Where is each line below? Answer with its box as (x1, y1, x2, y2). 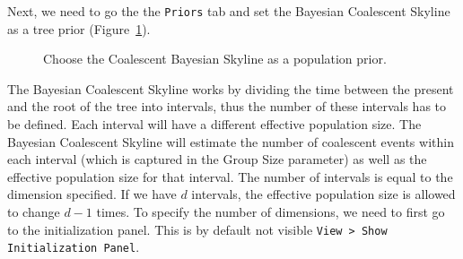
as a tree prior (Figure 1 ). (7, 19, 151, 38)
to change (7, 203, 60, 220)
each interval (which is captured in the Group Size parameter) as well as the (7, 150, 427, 168)
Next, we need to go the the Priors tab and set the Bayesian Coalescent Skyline (7, 2, 450, 20)
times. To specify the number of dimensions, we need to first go (96, 203, 445, 220)
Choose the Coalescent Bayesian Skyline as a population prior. (43, 49, 387, 68)
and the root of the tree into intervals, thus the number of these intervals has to (7, 97, 447, 116)
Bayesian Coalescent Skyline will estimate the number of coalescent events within (7, 132, 454, 151)
